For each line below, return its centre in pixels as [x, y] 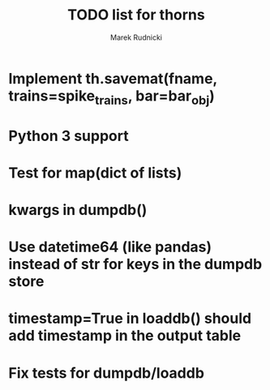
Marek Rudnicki [136, 37]
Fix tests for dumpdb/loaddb [107, 373]
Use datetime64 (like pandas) [110, 247]
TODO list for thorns [136, 15]
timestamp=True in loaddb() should [130, 319]
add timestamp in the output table [125, 336]
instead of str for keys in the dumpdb [135, 264]
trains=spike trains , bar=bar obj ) [111, 97]
